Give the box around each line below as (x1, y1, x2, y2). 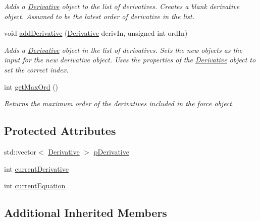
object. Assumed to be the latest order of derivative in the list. (4, 11, 195, 21)
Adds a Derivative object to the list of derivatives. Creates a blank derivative (4, 1, 240, 11)
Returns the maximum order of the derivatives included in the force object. (4, 98, 234, 109)
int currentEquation (4, 180, 66, 191)
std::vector (4, 146, 36, 157)
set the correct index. (4, 64, 69, 75)
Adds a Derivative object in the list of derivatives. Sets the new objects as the (4, 44, 242, 55)
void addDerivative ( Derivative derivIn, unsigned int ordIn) (4, 28, 188, 38)
